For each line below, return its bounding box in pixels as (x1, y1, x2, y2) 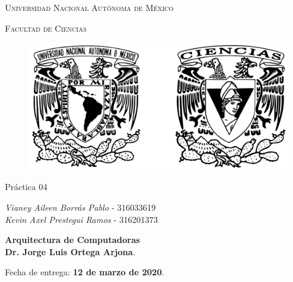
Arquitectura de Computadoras (5, 233, 140, 246)
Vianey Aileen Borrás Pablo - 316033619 (5, 201, 156, 214)
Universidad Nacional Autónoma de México (5, 1, 174, 13)
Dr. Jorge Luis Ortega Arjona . (5, 245, 136, 258)
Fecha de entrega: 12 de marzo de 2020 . (5, 266, 164, 278)
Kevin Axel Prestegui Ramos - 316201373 (5, 213, 158, 225)
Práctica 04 (5, 180, 48, 193)
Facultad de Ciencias (5, 21, 87, 34)
